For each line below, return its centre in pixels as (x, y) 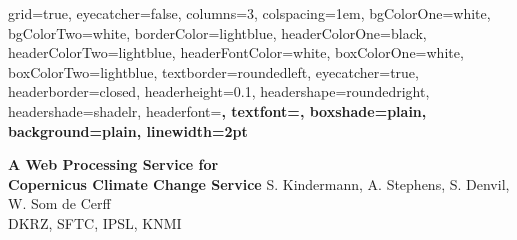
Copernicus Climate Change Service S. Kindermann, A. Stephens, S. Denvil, (259, 183)
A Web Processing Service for (113, 164)
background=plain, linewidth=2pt (128, 130)
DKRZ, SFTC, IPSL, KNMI (95, 222)
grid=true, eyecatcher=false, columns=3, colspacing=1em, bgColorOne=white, (249, 13)
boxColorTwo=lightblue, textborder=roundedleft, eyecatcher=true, (213, 71)
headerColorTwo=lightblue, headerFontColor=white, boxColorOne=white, (236, 52)
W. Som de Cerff (59, 203)
